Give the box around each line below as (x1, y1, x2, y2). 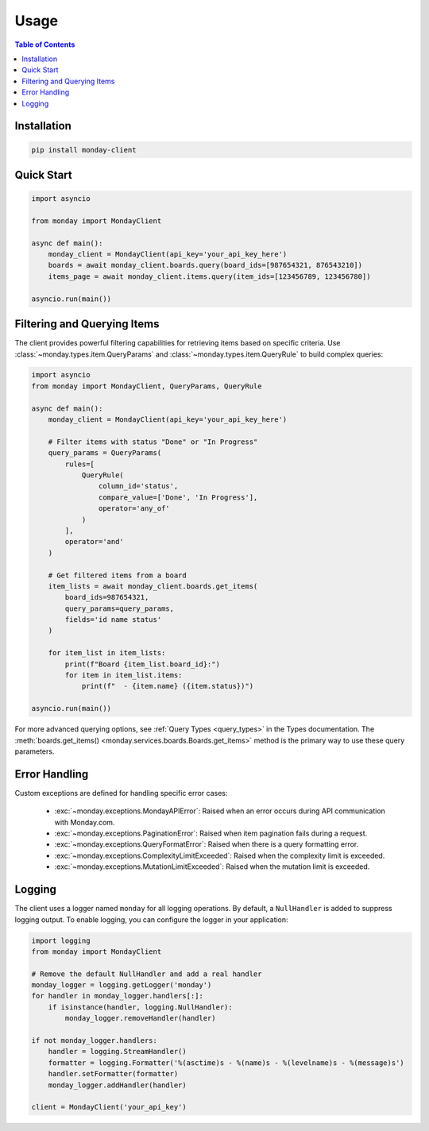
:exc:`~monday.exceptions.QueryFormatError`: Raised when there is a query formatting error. (54, 840, 359, 849)
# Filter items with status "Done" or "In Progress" (48, 437, 258, 446)
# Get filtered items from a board (48, 570, 187, 580)
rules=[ (64, 459, 95, 469)
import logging (31, 936, 91, 945)
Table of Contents (14, 40, 75, 49)
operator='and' (64, 537, 125, 546)
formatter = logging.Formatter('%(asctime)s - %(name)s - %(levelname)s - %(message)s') (48, 1058, 404, 1067)
